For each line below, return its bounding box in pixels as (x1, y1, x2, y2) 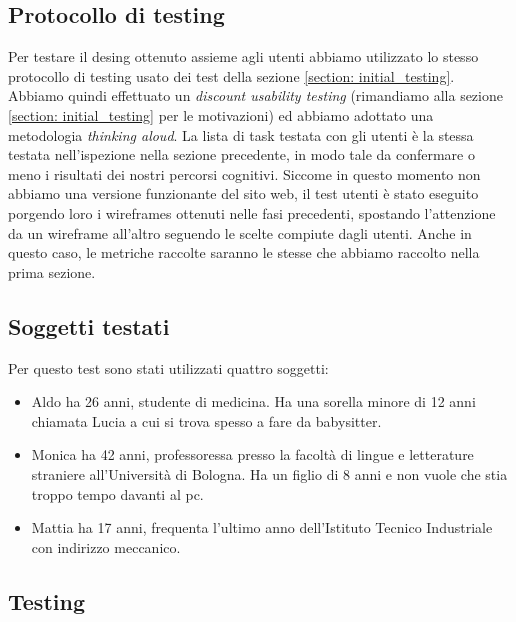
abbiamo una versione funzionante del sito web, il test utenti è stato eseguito (8, 183, 479, 204)
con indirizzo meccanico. (31, 536, 181, 557)
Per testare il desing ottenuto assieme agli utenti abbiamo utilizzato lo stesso (8, 46, 479, 67)
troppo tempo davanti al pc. (31, 483, 204, 504)
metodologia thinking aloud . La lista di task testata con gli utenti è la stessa (8, 124, 474, 145)
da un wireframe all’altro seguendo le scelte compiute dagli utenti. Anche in (8, 222, 472, 243)
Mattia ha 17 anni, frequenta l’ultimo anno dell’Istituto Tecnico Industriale (31, 517, 493, 538)
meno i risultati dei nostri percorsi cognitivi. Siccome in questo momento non (8, 163, 481, 184)
